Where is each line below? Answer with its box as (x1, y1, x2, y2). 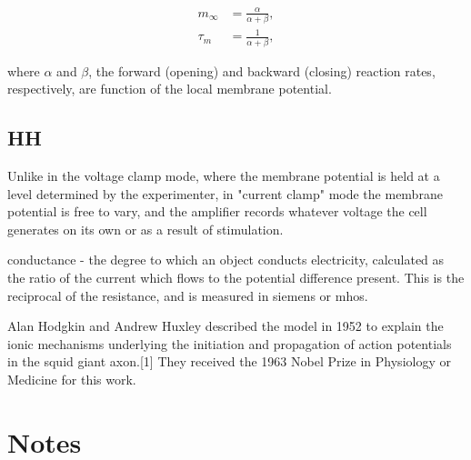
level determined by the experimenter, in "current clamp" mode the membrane (7, 184, 443, 203)
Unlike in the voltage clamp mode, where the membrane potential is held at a (7, 166, 440, 185)
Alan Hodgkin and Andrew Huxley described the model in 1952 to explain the (7, 316, 444, 335)
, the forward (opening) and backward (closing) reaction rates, (88, 61, 436, 80)
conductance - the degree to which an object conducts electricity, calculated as (7, 250, 445, 269)
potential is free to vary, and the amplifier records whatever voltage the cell (7, 202, 427, 221)
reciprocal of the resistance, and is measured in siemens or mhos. (7, 285, 368, 305)
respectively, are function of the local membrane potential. (7, 79, 332, 98)
